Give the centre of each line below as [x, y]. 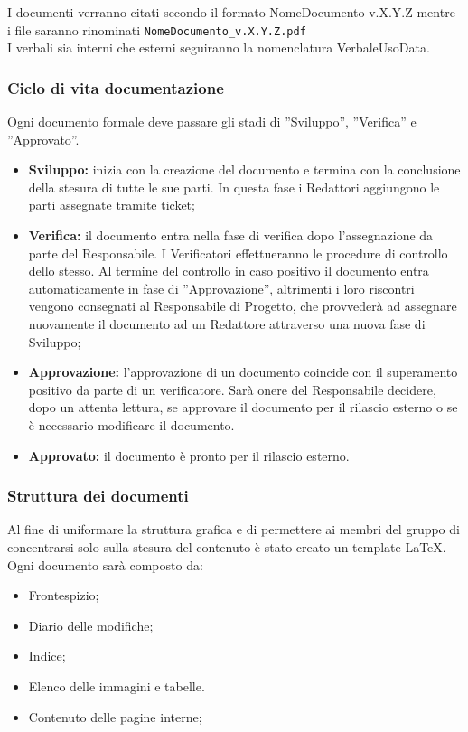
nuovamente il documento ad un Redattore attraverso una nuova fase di [227, 324]
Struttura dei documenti [98, 496]
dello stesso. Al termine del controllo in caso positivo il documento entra [229, 271]
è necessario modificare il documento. [131, 424]
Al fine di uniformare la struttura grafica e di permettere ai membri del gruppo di [234, 529]
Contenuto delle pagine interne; [115, 716]
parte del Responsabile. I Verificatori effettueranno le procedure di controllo [238, 253]
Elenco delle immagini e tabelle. [117, 685]
